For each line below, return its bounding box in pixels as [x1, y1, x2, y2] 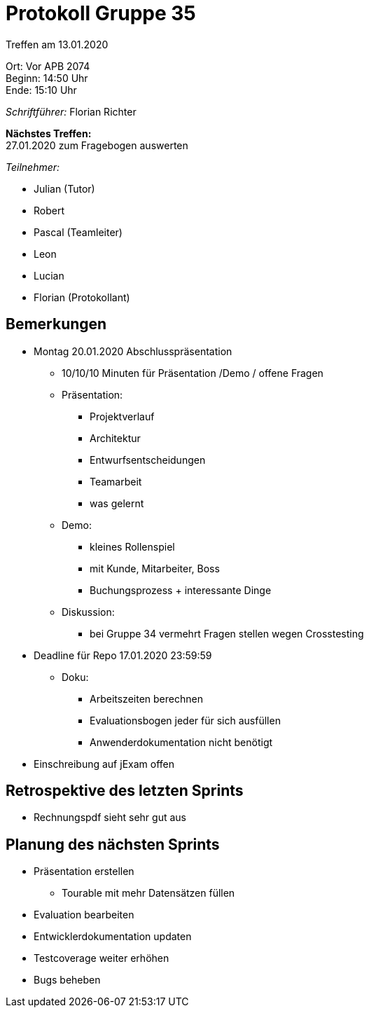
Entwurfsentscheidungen [90, 453, 206, 466]
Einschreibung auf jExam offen [34, 757, 174, 770]
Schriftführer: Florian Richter [6, 105, 137, 118]
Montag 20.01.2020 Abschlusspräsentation [34, 345, 232, 357]
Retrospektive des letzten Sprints [6, 782, 244, 800]
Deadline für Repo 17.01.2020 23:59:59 [34, 649, 212, 661]
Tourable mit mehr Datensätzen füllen [62, 887, 235, 900]
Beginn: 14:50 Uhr [6, 71, 88, 84]
